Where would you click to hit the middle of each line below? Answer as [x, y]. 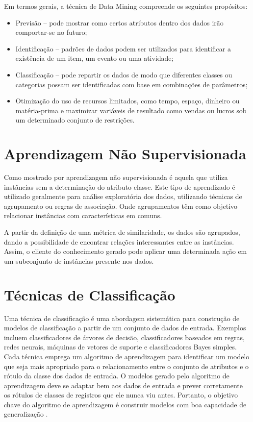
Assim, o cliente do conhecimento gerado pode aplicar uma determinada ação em [126, 251]
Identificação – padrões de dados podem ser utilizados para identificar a [123, 48]
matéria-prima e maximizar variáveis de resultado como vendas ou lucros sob [131, 110]
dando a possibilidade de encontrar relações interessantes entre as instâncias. [119, 241]
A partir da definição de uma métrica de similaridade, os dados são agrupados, [122, 232]
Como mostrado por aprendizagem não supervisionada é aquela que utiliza [116, 177]
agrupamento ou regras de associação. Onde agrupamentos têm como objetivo [121, 206]
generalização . [26, 414]
